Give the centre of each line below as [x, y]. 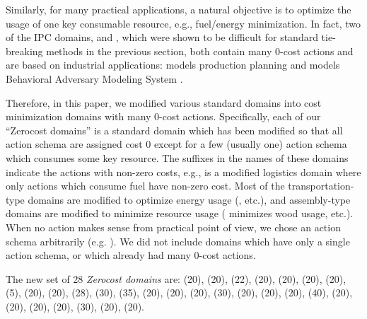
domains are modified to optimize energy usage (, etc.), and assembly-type [189, 199]
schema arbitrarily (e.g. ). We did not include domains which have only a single [178, 241]
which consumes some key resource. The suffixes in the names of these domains [177, 157]
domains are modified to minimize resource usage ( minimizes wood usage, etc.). [180, 213]
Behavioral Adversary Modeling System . [94, 78]
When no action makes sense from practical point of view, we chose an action [173, 227]
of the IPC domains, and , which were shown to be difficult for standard [162, 37]
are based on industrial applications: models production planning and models [173, 65]
